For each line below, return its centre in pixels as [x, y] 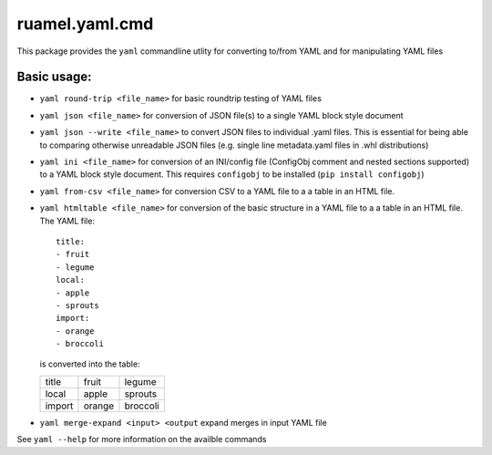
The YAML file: [67, 221]
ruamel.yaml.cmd [85, 24]
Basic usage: [54, 77]
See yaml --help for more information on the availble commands [142, 439]
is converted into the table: [90, 364]
